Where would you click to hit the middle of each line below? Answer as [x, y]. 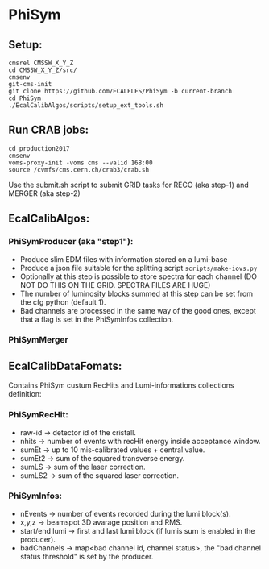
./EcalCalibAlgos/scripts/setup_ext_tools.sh [86, 106]
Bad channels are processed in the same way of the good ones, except [138, 310]
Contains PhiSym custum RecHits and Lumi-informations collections [122, 385]
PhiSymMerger [38, 340]
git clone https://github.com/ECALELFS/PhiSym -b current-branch [120, 91]
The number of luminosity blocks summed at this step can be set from [137, 293]
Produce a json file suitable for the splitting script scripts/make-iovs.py [139, 268]
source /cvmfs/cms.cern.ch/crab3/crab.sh [79, 170]
